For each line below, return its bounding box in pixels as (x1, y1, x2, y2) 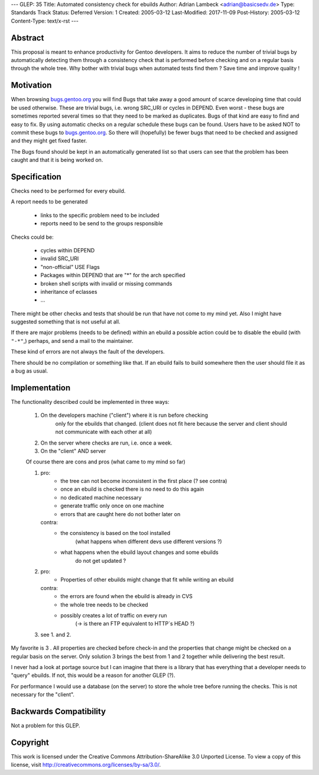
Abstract (11, 33, 44, 43)
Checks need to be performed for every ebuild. (11, 187, 126, 194)
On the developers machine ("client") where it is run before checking (40, 411, 208, 419)
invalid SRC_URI (40, 255, 79, 262)
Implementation (11, 382, 71, 393)
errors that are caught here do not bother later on (60, 510, 181, 517)
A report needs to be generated (11, 198, 88, 205)
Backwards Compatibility (11, 706, 106, 716)
